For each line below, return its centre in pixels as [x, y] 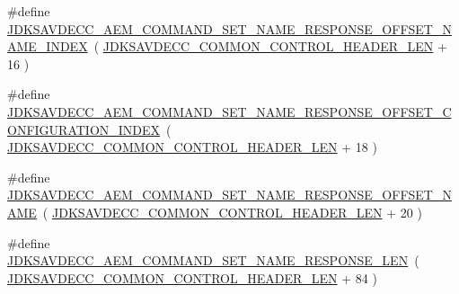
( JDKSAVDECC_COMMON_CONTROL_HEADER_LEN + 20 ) [232, 212]
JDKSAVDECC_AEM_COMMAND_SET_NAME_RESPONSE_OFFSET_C [229, 111]
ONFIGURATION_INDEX [84, 129]
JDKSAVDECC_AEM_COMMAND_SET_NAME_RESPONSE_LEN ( [213, 260]
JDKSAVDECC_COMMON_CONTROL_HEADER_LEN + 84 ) [192, 277]
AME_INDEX [48, 46]
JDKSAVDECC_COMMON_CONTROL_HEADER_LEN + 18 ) [192, 147]
